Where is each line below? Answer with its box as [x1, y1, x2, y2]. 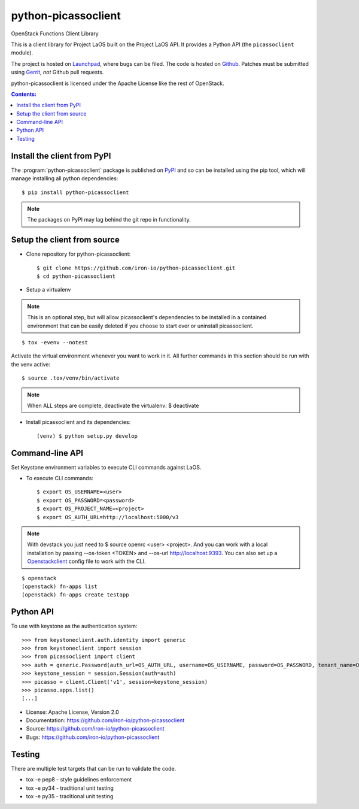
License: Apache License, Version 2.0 [26, 708, 119, 716]
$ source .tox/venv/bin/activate [22, 375, 120, 381]
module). [11, 49, 34, 56]
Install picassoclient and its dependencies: [26, 419, 131, 426]
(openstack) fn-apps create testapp [22, 592, 129, 598]
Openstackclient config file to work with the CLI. [27, 557, 146, 565]
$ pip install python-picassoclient [22, 189, 129, 196]
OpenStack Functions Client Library [11, 30, 99, 37]
